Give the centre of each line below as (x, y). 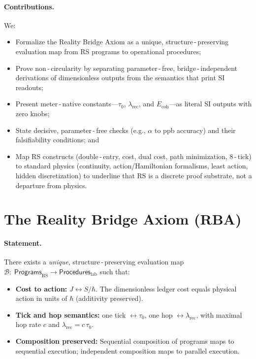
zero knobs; (32, 113)
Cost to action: (41, 288)
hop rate (28, 324)
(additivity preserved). (109, 298)
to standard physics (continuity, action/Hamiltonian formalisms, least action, (132, 166)
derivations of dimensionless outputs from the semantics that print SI (120, 78)
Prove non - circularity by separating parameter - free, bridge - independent (126, 68)
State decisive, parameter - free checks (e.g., (80, 130)
